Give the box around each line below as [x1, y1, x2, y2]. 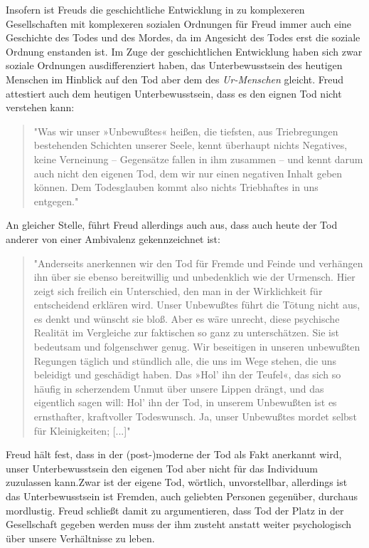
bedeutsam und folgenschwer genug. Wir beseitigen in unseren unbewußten [33, 339, 360, 354]
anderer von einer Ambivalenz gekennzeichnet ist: [6, 231, 220, 246]
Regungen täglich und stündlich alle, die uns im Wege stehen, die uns [33, 353, 336, 368]
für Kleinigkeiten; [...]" [33, 423, 131, 438]
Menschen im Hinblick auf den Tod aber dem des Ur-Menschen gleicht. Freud [6, 71, 344, 86]
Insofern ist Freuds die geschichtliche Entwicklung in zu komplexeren [6, 2, 305, 16]
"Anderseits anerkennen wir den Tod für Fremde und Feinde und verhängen [33, 255, 363, 270]
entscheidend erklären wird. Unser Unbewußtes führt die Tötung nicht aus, [33, 297, 360, 312]
